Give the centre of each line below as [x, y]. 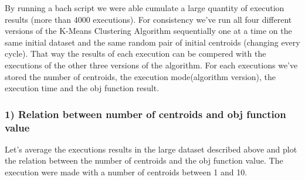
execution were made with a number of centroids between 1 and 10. [126, 172]
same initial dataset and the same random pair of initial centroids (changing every [152, 42]
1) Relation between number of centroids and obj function [145, 114]
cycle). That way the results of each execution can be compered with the [135, 53]
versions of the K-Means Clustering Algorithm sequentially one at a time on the [148, 31]
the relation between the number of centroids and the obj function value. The [144, 160]
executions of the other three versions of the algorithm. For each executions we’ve [151, 65]
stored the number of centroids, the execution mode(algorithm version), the [140, 76]
